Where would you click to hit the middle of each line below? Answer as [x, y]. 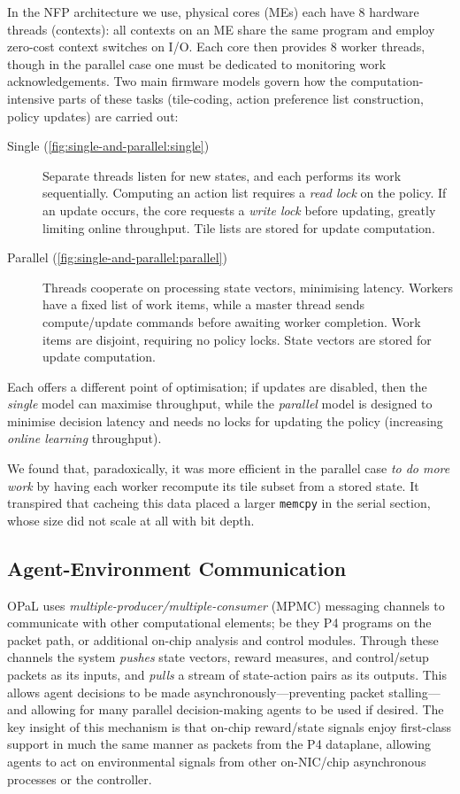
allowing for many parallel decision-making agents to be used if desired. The [238, 709]
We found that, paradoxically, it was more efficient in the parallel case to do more [229, 468]
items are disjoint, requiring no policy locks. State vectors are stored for [237, 339]
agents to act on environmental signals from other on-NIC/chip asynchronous [217, 762]
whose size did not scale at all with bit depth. [131, 520]
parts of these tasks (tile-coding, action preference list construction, [241, 98]
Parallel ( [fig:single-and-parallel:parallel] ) [117, 257]
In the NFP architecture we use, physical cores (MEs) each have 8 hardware [213, 12]
